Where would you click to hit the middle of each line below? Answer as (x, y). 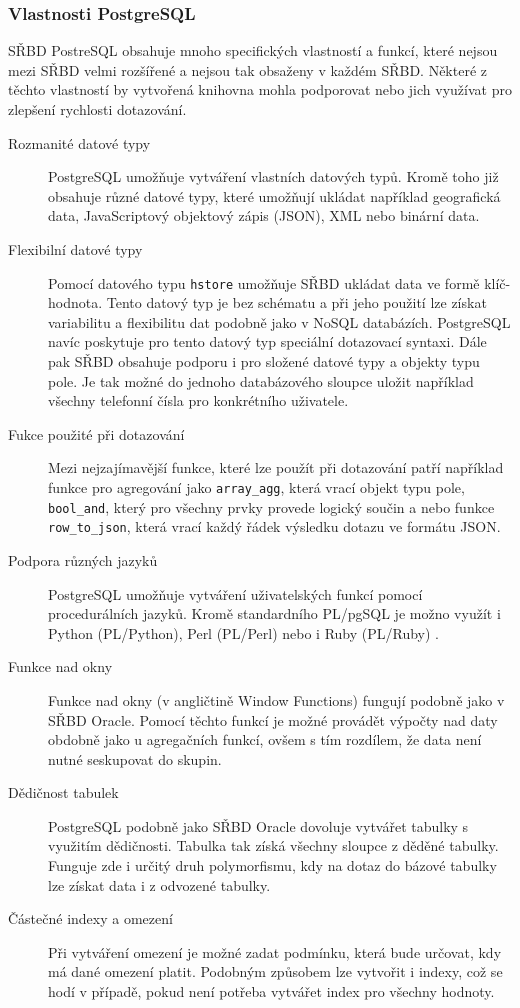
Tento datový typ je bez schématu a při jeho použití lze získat (296, 302)
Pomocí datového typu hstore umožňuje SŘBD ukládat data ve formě (264, 282)
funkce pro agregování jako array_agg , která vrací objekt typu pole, (256, 486)
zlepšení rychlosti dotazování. (97, 109)
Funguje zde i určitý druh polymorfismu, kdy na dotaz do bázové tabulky (272, 865)
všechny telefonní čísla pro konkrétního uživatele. (198, 400)
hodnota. (75, 302)
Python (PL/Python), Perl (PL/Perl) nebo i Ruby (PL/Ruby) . (244, 632)
